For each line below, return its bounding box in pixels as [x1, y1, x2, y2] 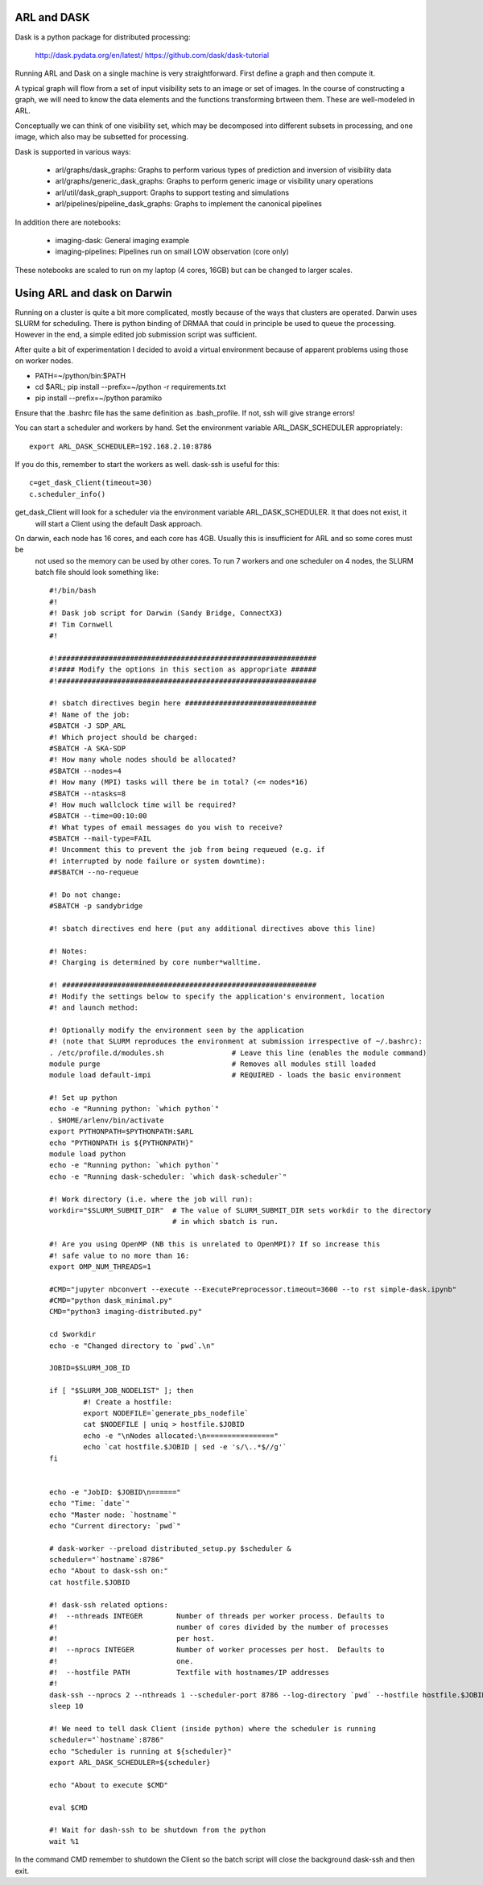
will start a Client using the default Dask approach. [35, 519, 203, 528]
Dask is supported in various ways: [14, 147, 131, 156]
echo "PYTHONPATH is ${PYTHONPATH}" [49, 1138, 194, 1147]
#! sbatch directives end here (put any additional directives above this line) [49, 924, 377, 933]
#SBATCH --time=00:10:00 [49, 812, 147, 821]
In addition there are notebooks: [14, 217, 121, 227]
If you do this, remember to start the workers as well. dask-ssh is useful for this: [14, 459, 280, 469]
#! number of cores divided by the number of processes [49, 1623, 390, 1632]
